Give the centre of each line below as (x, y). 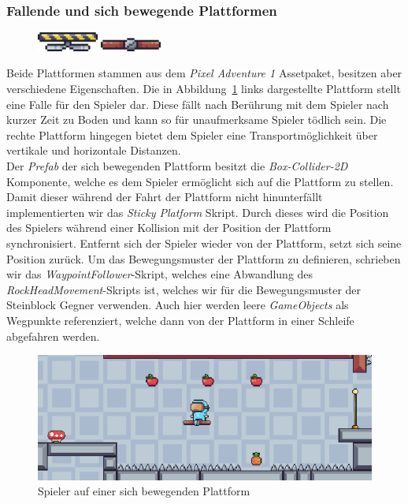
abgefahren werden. (53, 336)
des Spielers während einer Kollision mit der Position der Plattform (169, 228)
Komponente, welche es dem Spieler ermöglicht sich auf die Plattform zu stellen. (200, 181)
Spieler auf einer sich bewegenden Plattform (144, 491)
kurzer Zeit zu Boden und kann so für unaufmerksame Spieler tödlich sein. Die (197, 119)
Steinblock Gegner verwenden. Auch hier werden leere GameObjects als (178, 305)
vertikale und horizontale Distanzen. (94, 150)
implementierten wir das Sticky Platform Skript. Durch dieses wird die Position (198, 212)
